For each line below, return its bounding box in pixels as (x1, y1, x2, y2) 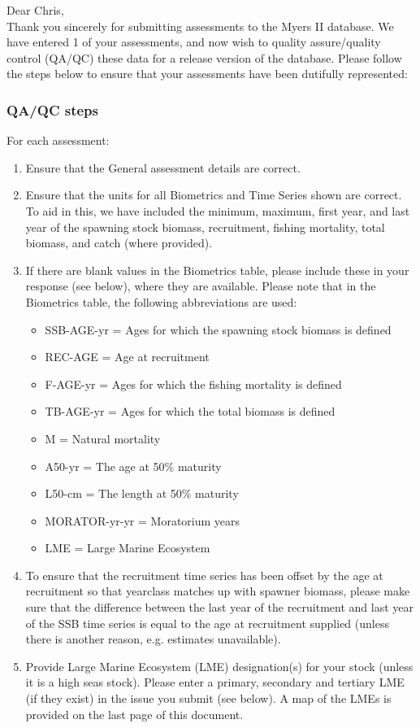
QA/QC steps (6, 99, 98, 120)
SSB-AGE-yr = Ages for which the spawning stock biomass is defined (45, 320, 392, 338)
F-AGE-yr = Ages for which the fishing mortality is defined (45, 375, 342, 392)
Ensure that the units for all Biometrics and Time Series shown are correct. (25, 186, 402, 203)
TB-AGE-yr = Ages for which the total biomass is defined (45, 403, 336, 420)
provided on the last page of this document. (25, 705, 244, 722)
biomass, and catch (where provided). (25, 234, 213, 251)
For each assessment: (6, 132, 110, 149)
